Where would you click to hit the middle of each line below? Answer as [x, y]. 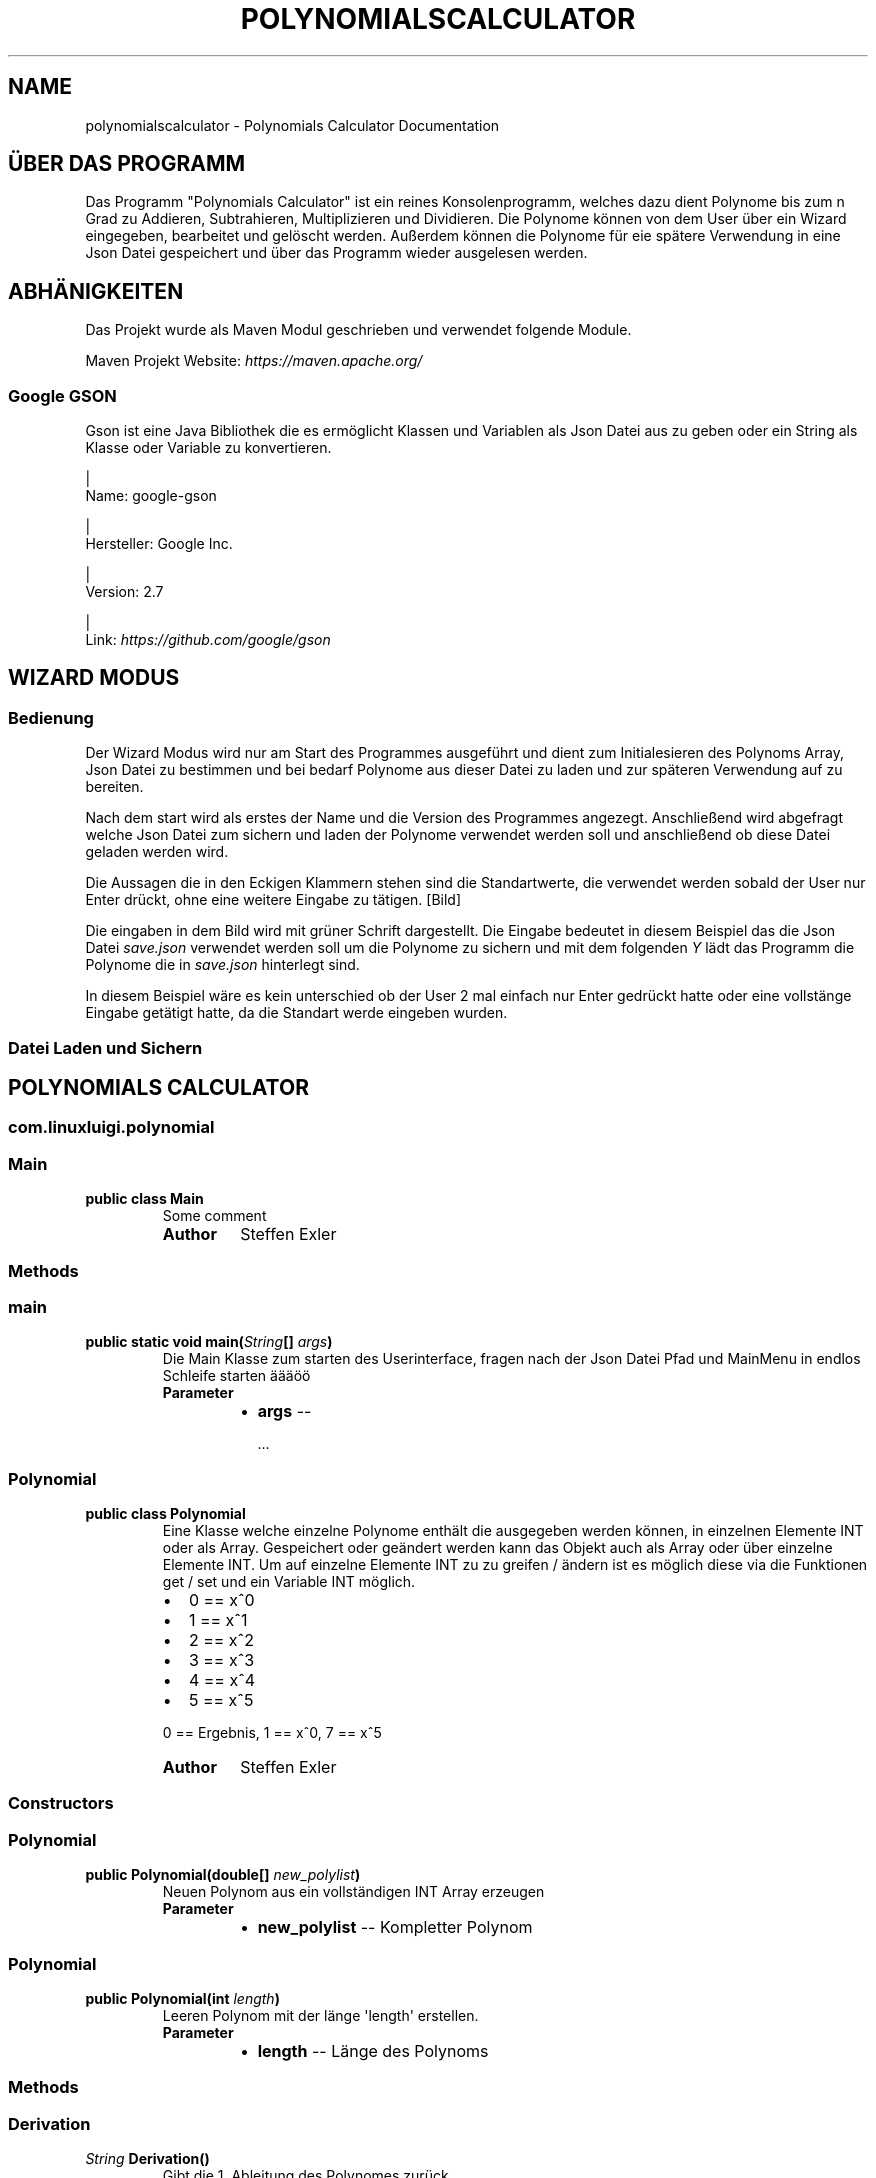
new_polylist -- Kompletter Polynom [395, 1927]
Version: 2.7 [124, 592]
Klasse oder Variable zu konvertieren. [208, 448]
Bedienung [51, 717]
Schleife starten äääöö [236, 1376]
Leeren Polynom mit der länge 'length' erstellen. [320, 2015]
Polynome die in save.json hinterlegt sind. [222, 965]
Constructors [61, 1803]
